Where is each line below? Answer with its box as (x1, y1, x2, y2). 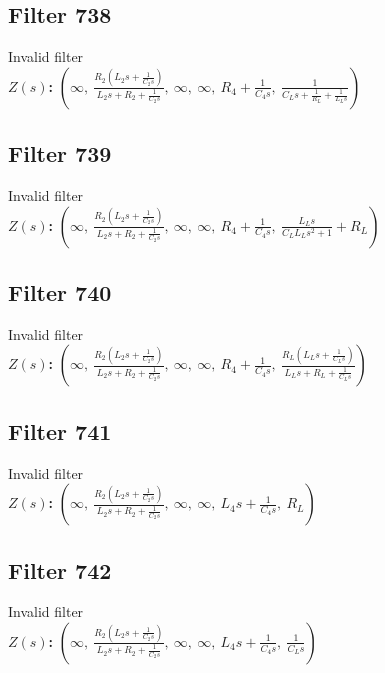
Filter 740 (8, 276, 112, 307)
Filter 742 (8, 554, 112, 585)
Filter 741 (8, 415, 112, 446)
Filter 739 (8, 138, 112, 169)
